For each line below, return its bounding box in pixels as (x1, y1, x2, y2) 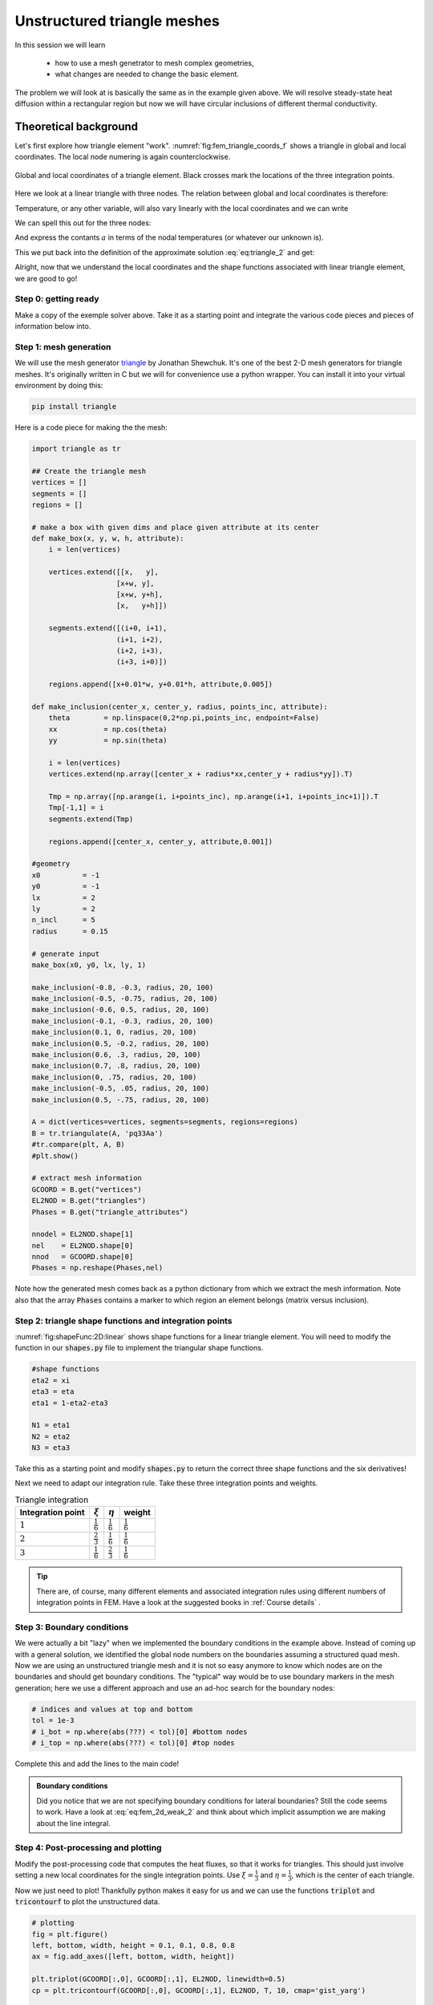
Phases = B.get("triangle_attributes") (31, 1207, 188, 1217)
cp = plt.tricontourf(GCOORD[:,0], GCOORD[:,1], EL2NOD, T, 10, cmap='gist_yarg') (31, 1986, 366, 1995)
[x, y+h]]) (116, 601, 168, 610)
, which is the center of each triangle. (291, 1870, 415, 1880)
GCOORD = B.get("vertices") (31, 1185, 142, 1194)
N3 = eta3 (31, 1444, 71, 1452)
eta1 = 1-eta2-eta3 (31, 1398, 108, 1408)
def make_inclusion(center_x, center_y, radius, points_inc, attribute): (31, 702, 328, 711)
